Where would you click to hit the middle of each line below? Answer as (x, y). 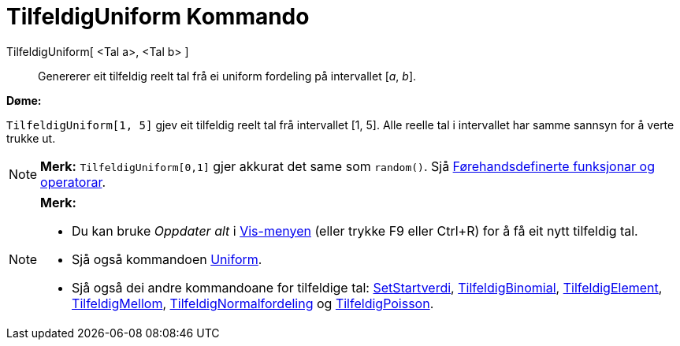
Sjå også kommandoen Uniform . (167, 259)
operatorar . (73, 182)
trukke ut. (31, 138)
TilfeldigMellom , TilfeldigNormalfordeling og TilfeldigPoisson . (253, 303)
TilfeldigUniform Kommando (158, 17)
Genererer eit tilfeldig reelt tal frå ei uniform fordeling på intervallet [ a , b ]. (227, 76)
